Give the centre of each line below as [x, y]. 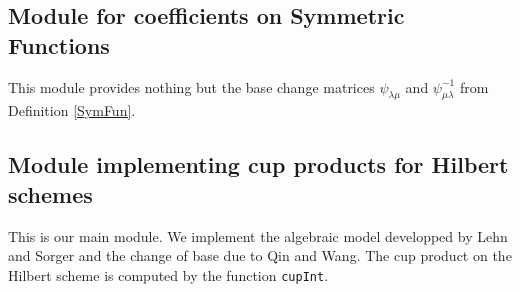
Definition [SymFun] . [72, 110]
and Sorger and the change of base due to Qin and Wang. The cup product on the [260, 255]
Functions [59, 44]
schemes [50, 193]
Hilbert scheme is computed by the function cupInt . [168, 274]
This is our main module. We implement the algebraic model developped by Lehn [258, 235]
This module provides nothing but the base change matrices [191, 86]
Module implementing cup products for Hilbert [258, 164]
